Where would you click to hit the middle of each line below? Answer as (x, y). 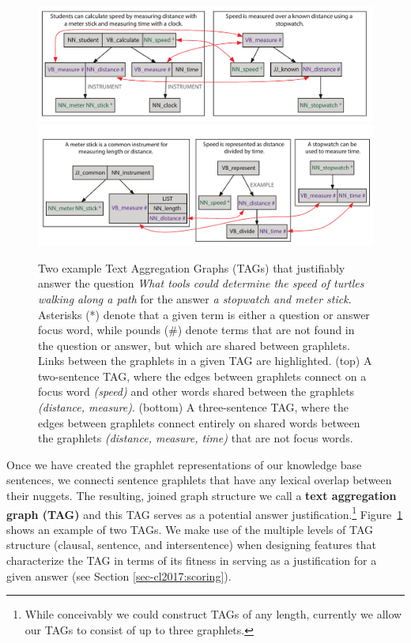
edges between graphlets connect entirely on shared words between (199, 422)
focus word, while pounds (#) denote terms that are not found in (196, 330)
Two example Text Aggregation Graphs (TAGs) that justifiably (192, 267)
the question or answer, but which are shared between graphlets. (194, 345)
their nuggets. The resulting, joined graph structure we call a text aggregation (202, 496)
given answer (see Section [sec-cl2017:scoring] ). (119, 575)
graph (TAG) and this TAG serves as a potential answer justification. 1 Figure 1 (205, 513)
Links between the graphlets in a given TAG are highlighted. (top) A (205, 361)
